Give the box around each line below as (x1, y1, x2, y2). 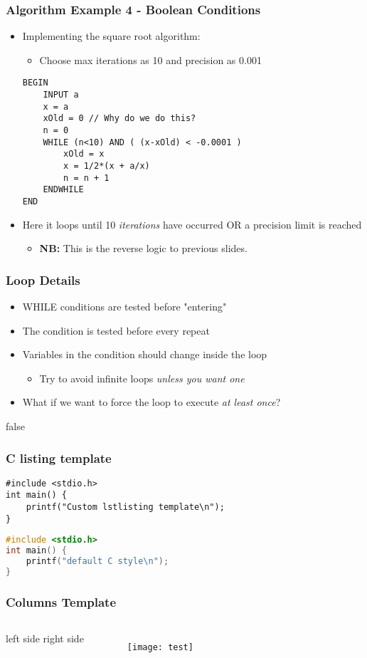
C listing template (6, 449, 112, 466)
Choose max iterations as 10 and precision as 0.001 (39, 52, 262, 67)
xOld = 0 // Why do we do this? (43, 113, 196, 124)
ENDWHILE (43, 184, 84, 195)
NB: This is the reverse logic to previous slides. (39, 241, 248, 256)
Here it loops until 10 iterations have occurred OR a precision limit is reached (22, 216, 362, 231)
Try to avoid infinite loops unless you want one (39, 370, 245, 385)
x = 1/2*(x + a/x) (63, 161, 150, 171)
